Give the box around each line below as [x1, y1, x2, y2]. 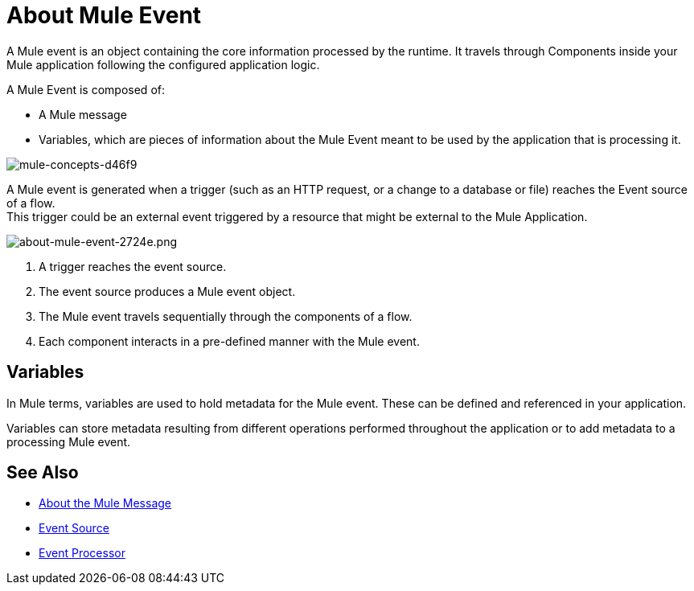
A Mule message [39, 107, 127, 121]
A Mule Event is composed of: [6, 82, 165, 96]
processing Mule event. [6, 434, 131, 449]
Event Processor [39, 546, 125, 560]
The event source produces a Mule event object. [39, 284, 296, 298]
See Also [6, 462, 79, 483]
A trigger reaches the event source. [39, 259, 227, 273]
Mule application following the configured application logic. [6, 57, 320, 72]
